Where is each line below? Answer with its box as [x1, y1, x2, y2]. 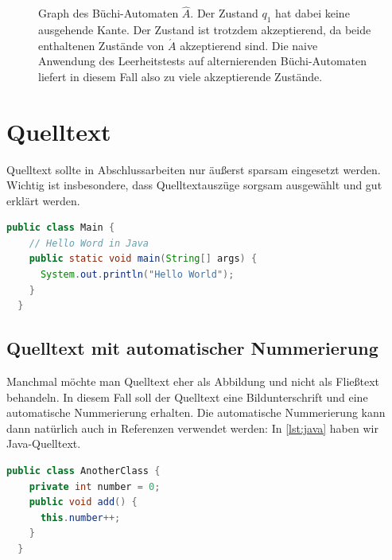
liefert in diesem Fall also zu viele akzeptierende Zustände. [38, 68, 323, 84]
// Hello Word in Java [29, 237, 149, 249]
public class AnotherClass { [6, 465, 161, 477]
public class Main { [6, 222, 115, 234]
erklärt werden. [6, 192, 80, 208]
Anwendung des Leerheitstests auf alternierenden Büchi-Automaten [38, 52, 367, 69]
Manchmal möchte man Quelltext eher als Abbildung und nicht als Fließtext [6, 373, 380, 390]
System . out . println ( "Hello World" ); [40, 269, 235, 281]
